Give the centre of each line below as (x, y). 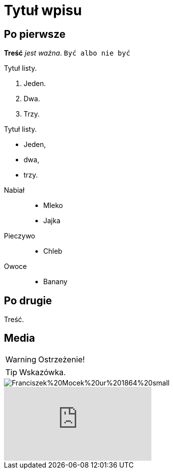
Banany (56, 282)
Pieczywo (20, 236)
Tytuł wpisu (43, 10)
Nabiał (14, 190)
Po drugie (28, 300)
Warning (21, 359)
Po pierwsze (35, 34)
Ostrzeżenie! (61, 359)
